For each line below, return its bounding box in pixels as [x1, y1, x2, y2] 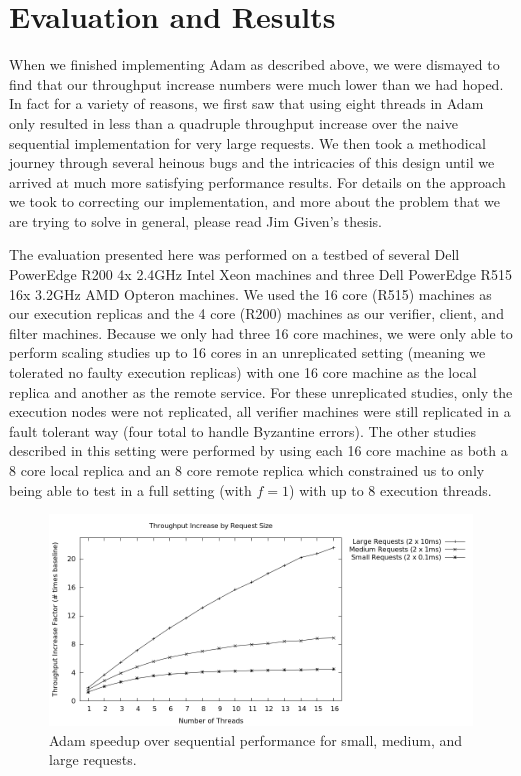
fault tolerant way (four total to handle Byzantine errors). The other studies [9, 420, 476, 441]
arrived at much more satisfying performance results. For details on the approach [9, 171, 506, 192]
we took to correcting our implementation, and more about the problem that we [9, 191, 500, 212]
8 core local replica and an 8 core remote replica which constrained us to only [9, 460, 485, 480]
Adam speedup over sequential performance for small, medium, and [49, 729, 462, 750]
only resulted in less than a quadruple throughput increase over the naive [9, 112, 458, 133]
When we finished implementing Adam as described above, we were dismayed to [9, 54, 500, 75]
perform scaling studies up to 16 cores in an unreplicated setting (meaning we [9, 342, 486, 363]
